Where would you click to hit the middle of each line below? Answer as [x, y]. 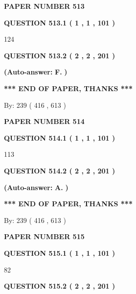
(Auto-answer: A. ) [36, 187]
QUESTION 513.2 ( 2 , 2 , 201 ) [60, 55]
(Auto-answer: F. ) [36, 72]
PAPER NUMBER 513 [44, 6]
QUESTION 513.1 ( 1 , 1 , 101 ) [60, 22]
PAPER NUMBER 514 [44, 121]
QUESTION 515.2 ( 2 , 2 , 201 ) [60, 286]
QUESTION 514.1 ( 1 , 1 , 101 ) [60, 137]
